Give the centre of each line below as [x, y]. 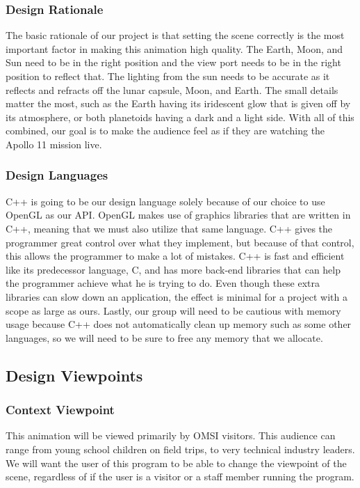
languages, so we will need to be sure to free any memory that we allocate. [164, 337]
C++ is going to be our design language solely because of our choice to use [165, 201]
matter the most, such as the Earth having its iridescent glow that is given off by [178, 103]
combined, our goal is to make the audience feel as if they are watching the [165, 131]
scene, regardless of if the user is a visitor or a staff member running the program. [180, 477]
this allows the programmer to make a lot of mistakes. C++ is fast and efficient [175, 256]
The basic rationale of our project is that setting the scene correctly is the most [175, 35]
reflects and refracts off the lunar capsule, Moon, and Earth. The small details [172, 89]
